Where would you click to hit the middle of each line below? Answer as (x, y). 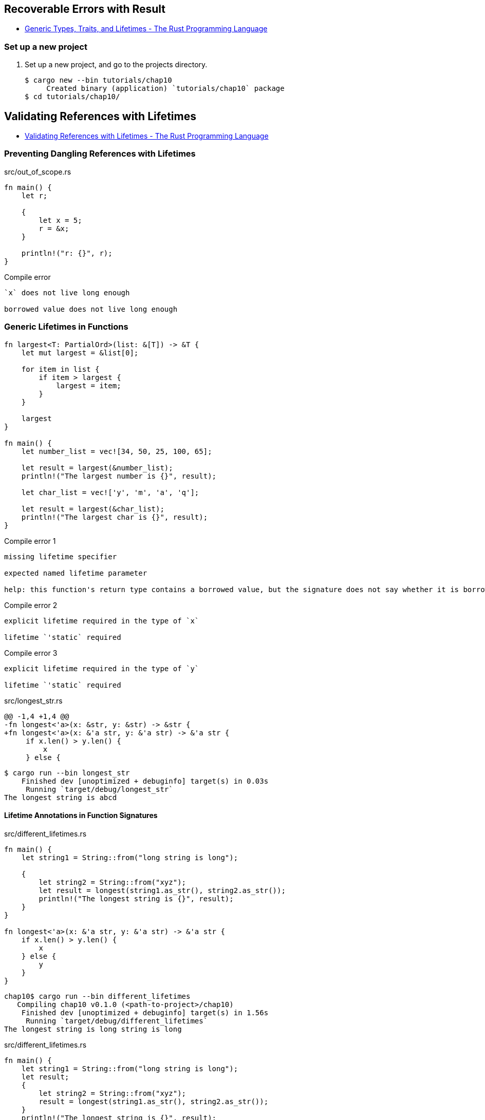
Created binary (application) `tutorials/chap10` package (165, 89)
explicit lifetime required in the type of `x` (102, 621)
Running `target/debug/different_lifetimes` (117, 1021)
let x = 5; (60, 220)
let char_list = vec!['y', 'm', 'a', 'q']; (110, 492)
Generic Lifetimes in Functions (66, 327)
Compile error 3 (31, 653)
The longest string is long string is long (93, 1029)
